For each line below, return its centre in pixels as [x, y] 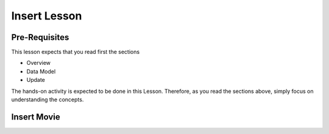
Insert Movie [36, 117]
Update [36, 80]
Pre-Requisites [40, 37]
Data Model [41, 71]
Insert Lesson [47, 16]
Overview [39, 63]
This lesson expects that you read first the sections [76, 52]
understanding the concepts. [48, 99]
